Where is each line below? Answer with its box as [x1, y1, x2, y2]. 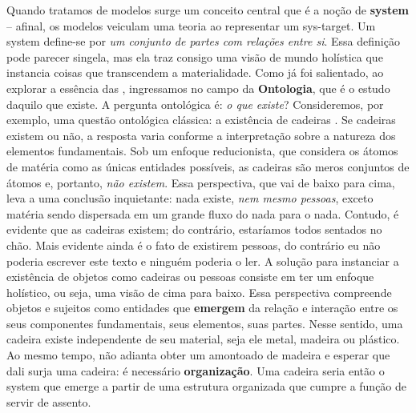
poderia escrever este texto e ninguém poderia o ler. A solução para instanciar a [6, 252, 399, 269]
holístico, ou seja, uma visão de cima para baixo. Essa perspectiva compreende [6, 283, 392, 300]
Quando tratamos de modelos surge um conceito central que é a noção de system [6, 2, 410, 18]
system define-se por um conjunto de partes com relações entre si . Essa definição [6, 33, 400, 50]
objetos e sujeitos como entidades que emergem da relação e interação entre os [6, 299, 398, 316]
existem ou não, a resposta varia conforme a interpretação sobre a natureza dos [6, 126, 396, 143]
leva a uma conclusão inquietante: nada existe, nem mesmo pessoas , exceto [6, 190, 374, 206]
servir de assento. [6, 393, 91, 410]
